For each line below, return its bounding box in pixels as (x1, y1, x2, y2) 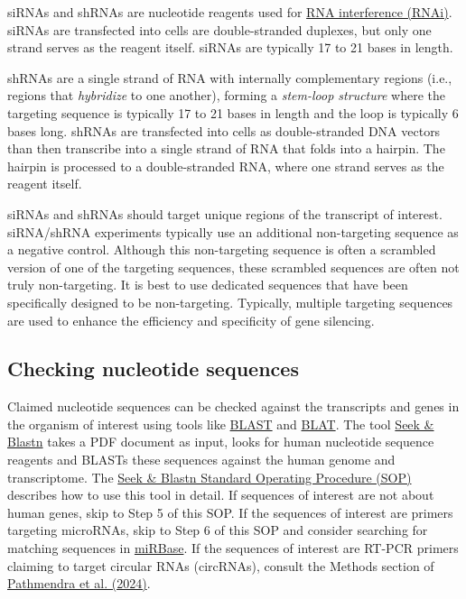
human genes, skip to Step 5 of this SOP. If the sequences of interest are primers (7, 502, 453, 521)
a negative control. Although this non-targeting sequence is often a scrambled (7, 240, 436, 259)
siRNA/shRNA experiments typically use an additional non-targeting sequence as (7, 222, 459, 241)
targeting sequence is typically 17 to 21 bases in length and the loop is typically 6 (7, 103, 459, 122)
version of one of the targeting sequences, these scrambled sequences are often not (7, 257, 460, 276)
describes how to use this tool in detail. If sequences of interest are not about (7, 485, 434, 504)
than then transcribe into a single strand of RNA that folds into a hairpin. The (7, 139, 445, 158)
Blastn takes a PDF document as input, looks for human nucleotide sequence (7, 432, 434, 451)
